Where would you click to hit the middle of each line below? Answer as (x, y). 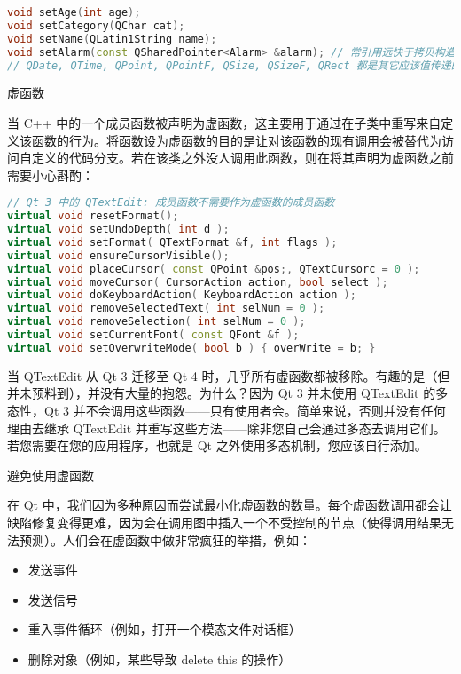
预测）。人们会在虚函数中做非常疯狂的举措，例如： (165, 539)
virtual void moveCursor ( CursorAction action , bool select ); (198, 282)
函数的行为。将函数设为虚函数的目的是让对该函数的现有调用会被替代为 (236, 140)
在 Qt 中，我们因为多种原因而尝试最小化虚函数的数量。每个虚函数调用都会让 (230, 505)
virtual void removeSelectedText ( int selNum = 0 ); (166, 309)
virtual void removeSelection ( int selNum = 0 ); (156, 322)
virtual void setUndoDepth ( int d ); (118, 230)
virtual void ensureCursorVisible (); (118, 255)
